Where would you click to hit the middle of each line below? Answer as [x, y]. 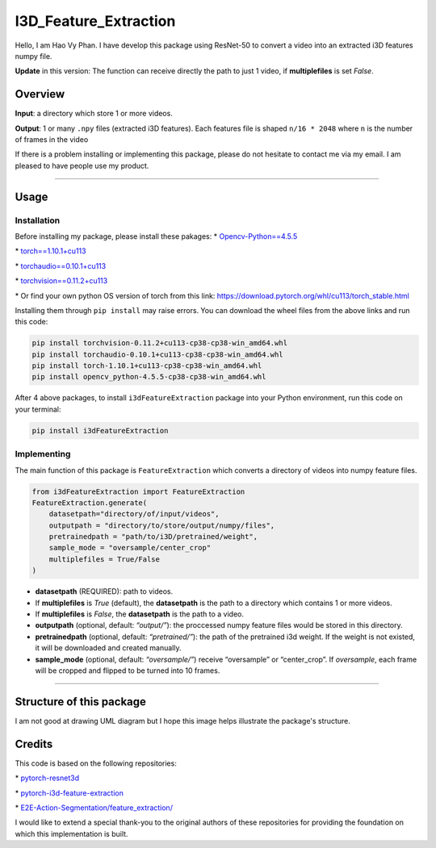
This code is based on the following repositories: [96, 763]
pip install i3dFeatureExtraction [100, 430]
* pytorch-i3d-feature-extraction [69, 793]
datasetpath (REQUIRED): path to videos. [104, 591]
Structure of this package [81, 702]
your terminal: [38, 409]
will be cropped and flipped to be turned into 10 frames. [128, 670]
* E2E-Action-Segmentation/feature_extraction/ [94, 808]
